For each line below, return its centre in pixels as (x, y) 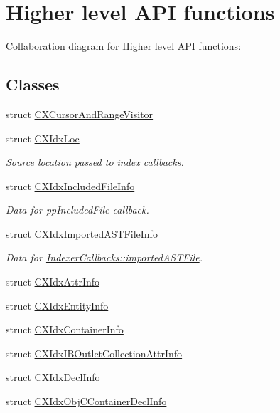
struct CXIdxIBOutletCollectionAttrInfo (94, 353)
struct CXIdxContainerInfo (65, 329)
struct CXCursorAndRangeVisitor (80, 114)
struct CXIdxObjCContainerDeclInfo (86, 401)
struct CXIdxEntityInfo (57, 305)
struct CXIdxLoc (43, 138)
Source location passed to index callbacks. (95, 162)
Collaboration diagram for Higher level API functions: (124, 46)
